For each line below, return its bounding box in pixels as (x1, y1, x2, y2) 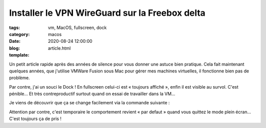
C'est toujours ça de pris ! (9, 116, 62, 122)
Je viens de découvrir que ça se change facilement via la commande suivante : (9, 100, 170, 106)
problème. (9, 75, 30, 81)
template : (9, 52, 30, 58)
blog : (9, 45, 20, 51)
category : (9, 31, 30, 37)
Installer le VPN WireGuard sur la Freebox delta (9, 7, 205, 18)
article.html (48, 45, 71, 51)
